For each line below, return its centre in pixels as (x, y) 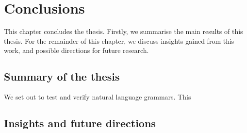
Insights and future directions (80, 123)
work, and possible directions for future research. (76, 50)
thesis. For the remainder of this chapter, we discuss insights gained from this (119, 41)
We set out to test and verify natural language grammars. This (98, 97)
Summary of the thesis (62, 76)
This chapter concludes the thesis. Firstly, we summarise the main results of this (123, 31)
